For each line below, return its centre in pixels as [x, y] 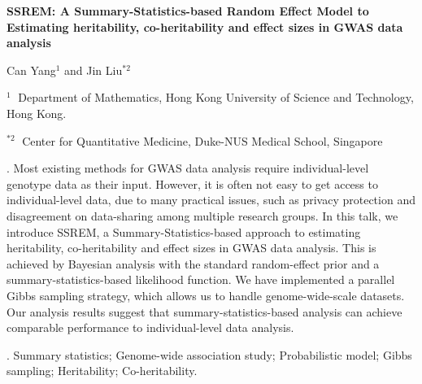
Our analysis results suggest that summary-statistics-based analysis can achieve [204, 311]
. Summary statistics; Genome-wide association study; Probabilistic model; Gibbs [209, 354]
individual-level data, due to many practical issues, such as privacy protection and [211, 200]
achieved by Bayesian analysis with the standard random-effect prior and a [193, 263]
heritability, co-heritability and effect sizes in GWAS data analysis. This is [191, 248]
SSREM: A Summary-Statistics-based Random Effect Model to [188, 11]
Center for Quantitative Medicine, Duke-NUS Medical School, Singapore [202, 140]
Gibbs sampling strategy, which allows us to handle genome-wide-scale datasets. [206, 295]
